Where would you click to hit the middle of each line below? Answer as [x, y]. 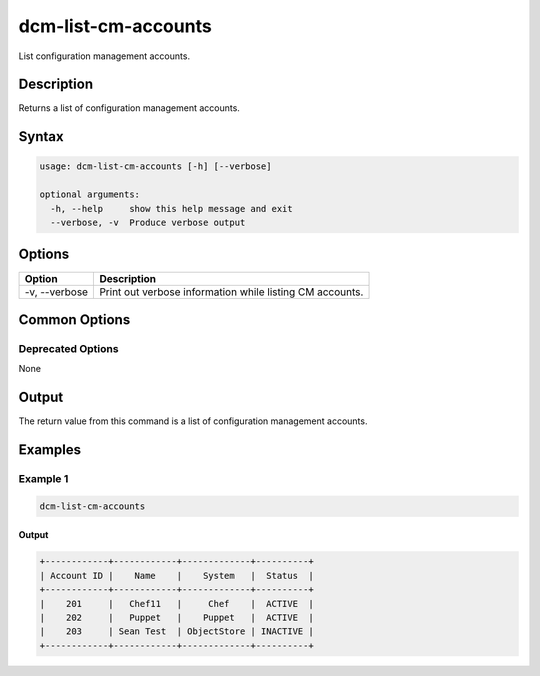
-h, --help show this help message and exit [172, 208]
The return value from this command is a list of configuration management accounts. [193, 421]
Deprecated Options [68, 348]
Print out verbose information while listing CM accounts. [231, 292]
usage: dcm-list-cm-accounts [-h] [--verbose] [155, 166]
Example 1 [43, 478]
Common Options [74, 319]
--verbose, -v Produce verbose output [148, 223]
